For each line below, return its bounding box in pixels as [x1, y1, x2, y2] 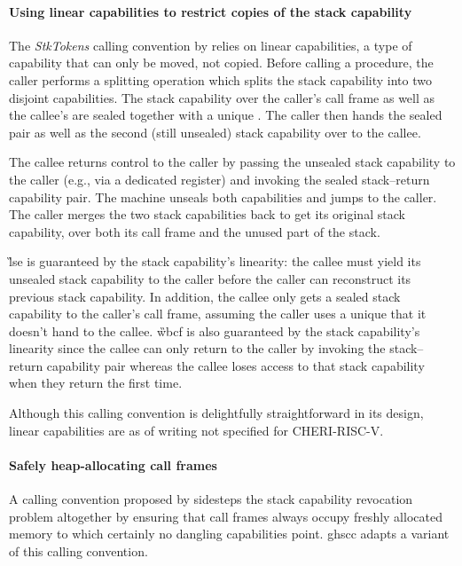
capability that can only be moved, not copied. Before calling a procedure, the [9, 53, 434, 72]
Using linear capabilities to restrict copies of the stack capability [9, 2, 412, 20]
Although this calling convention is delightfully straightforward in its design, [9, 404, 424, 422]
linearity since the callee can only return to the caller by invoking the [9, 339, 386, 358]
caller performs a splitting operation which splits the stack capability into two [9, 70, 432, 89]
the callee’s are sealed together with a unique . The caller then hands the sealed [9, 106, 442, 124]
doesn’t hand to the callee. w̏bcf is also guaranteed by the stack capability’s [9, 321, 420, 340]
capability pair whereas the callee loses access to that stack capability [46, 356, 425, 374]
